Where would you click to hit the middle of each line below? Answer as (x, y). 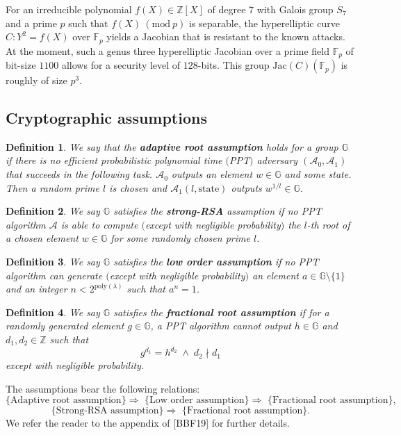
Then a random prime (52, 187)
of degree (227, 9)
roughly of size (36, 80)
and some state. (318, 174)
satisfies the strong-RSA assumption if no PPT (218, 211)
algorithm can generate (54, 275)
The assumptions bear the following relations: (103, 388)
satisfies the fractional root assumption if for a (221, 312)
